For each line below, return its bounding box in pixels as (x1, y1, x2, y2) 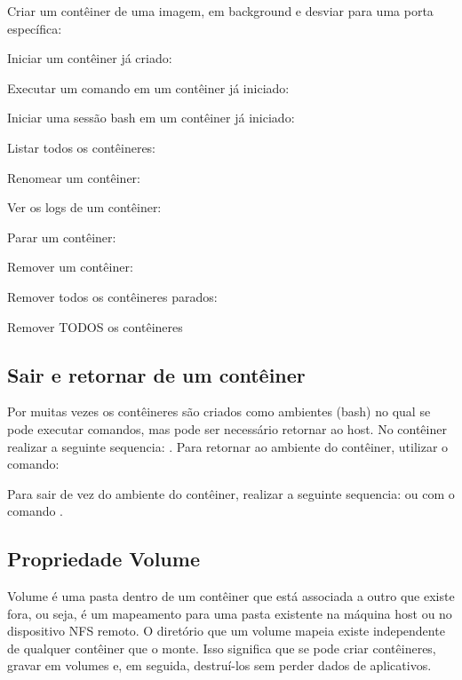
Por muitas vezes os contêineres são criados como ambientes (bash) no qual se (7, 402, 431, 421)
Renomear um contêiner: (7, 168, 140, 186)
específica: (7, 19, 62, 37)
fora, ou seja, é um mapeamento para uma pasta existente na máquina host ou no (7, 604, 452, 622)
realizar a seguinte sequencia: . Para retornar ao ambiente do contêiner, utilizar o (7, 437, 449, 455)
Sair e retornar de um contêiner (7, 360, 306, 388)
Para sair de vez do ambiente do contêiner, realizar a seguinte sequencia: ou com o (7, 484, 455, 502)
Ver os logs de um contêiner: (7, 198, 162, 217)
